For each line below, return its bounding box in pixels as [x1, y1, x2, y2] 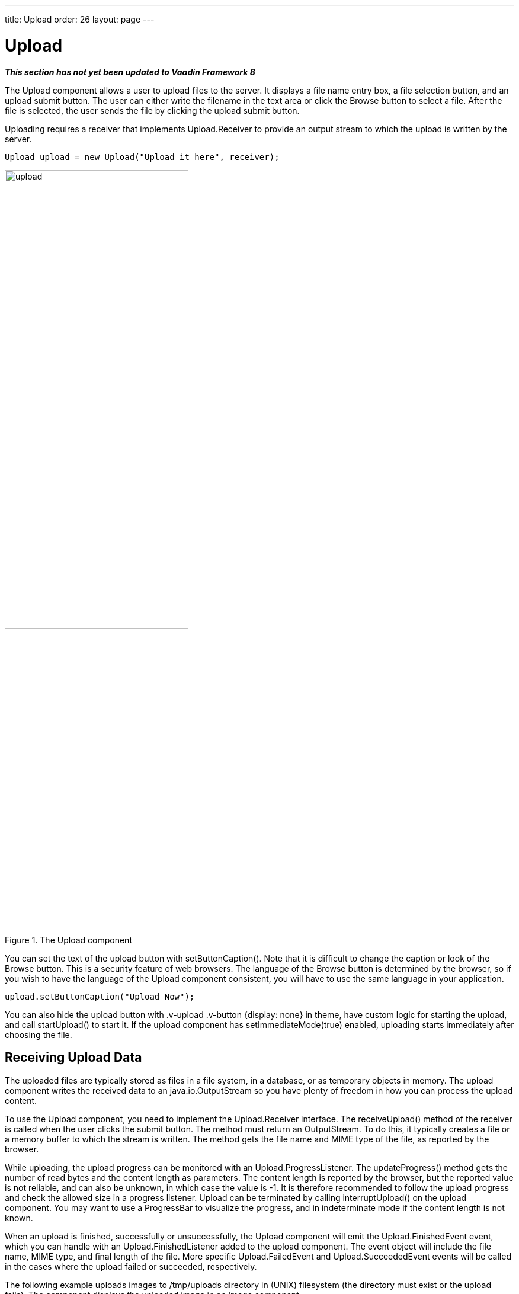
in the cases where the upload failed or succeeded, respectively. [5, 1261, 257, 1271]
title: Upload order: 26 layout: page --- [5, 14, 155, 24]
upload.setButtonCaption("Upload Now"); [5, 991, 195, 1001]
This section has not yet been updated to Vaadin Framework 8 [5, 66, 255, 77]
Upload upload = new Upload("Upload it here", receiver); [5, 152, 280, 162]
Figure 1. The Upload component [5, 934, 132, 945]
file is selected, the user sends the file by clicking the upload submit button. [5, 105, 300, 116]
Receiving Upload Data [5, 1050, 142, 1065]
